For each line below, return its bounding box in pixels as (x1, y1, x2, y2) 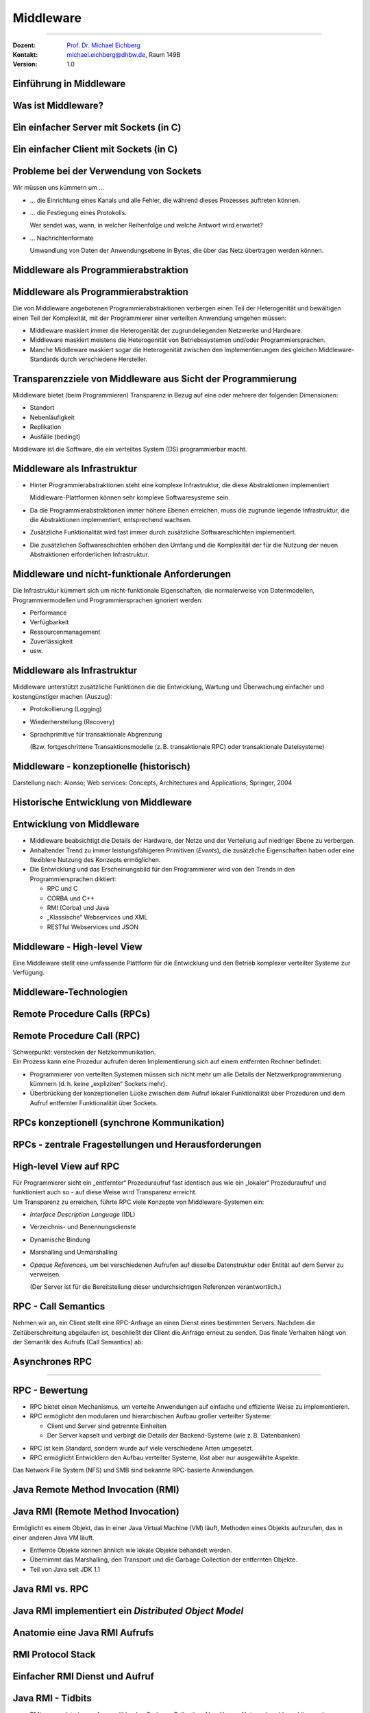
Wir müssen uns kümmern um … (12, 184, 104, 192)
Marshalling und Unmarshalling (29, 1248, 118, 1257)
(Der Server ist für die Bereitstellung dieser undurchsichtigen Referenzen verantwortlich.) (29, 1283, 282, 1291)
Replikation (29, 423, 62, 431)
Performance (29, 608, 67, 617)
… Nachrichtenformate (29, 234, 94, 242)
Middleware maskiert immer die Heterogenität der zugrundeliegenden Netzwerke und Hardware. (29, 326, 303, 334)
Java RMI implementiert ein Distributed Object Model (12, 1605, 244, 1616)
